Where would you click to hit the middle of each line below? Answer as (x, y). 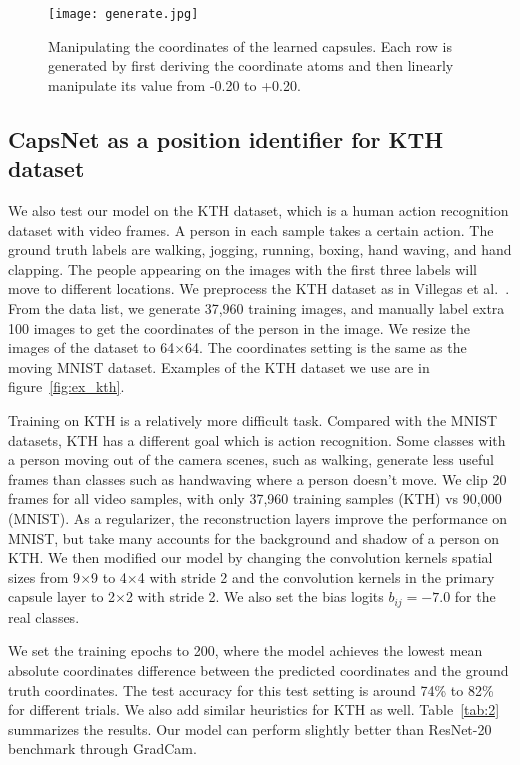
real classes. (44, 616)
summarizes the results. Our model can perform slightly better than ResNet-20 (250, 728)
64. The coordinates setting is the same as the (326, 347)
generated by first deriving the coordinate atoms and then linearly (251, 65)
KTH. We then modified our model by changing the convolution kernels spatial (250, 557)
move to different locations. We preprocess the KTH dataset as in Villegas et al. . (259, 288)
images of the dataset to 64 (91, 347)
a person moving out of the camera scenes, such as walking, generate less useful (251, 459)
